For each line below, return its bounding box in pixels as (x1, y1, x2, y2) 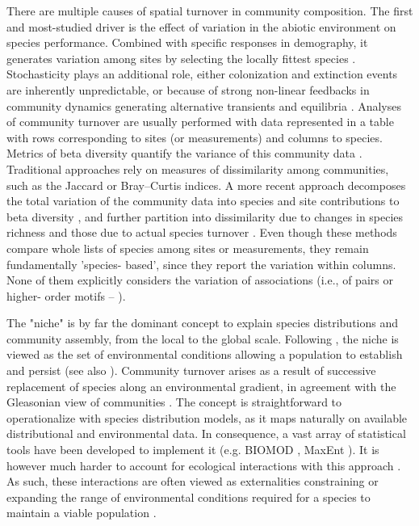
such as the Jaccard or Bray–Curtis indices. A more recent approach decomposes (6, 176, 406, 193)
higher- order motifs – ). (6, 287, 126, 304)
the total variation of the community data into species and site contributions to (6, 192, 400, 209)
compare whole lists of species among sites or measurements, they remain (6, 239, 369, 256)
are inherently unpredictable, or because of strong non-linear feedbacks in (6, 81, 370, 98)
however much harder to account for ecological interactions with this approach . (6, 457, 401, 473)
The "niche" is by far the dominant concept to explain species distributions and (6, 314, 399, 331)
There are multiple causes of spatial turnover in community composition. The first (6, 2, 413, 19)
